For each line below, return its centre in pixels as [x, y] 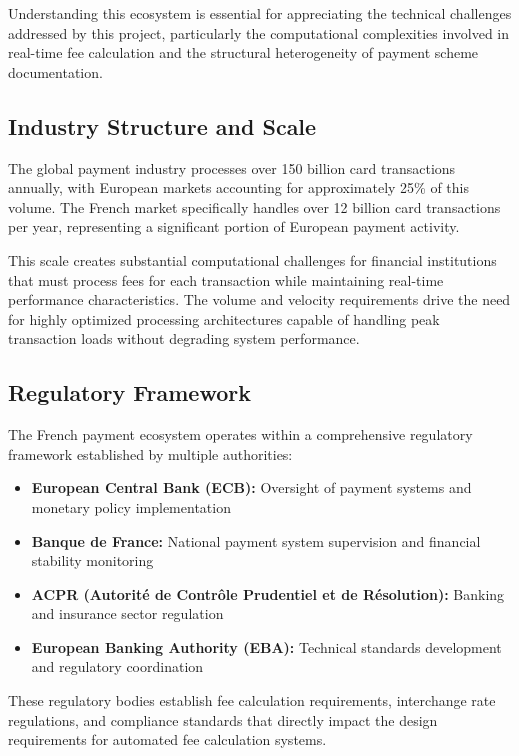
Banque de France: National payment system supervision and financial [256, 540]
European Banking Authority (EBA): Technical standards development [266, 646]
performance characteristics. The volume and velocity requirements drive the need [259, 299]
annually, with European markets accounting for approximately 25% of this [239, 187]
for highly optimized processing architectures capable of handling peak [224, 318]
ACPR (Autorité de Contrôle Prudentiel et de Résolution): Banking [268, 593]
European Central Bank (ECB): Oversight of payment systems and [251, 487]
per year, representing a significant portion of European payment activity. [234, 226]
